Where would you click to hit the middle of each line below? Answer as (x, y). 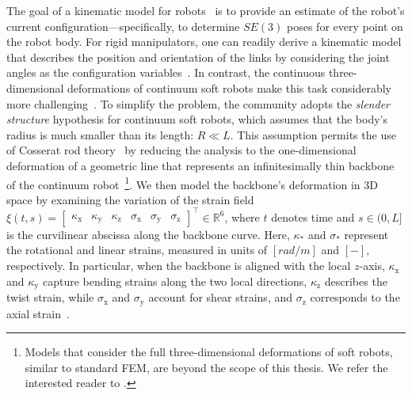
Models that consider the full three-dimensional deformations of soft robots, (209, 352)
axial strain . (38, 313)
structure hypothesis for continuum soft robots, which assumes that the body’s (197, 119)
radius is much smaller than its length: (100, 134)
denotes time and (313, 216)
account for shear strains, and (221, 297)
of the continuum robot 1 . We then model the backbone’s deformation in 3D (193, 183)
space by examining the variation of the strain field (130, 199)
